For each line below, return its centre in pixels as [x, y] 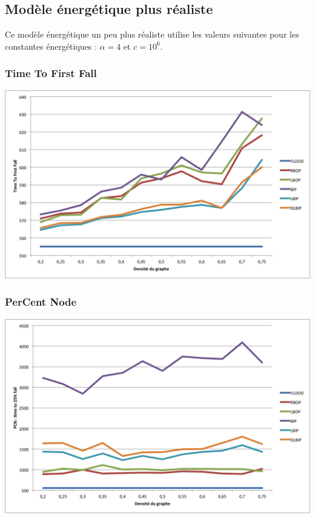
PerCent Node [41, 302]
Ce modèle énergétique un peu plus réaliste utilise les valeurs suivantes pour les [152, 34]
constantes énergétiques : [51, 46]
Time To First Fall [51, 73]
